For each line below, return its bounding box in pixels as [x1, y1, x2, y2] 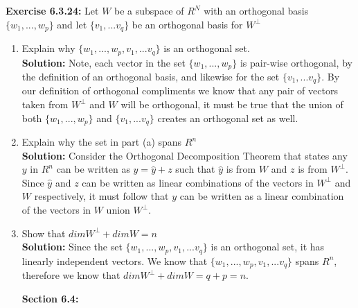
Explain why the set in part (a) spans [21, 135, 182, 149]
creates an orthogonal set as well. [157, 110, 298, 125]
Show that [21, 225, 66, 240]
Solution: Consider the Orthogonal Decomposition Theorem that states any [21, 148, 348, 162]
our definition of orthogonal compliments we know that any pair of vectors [21, 83, 338, 98]
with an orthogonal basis [204, 3, 309, 17]
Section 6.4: [21, 291, 79, 305]
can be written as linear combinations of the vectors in [82, 175, 314, 189]
